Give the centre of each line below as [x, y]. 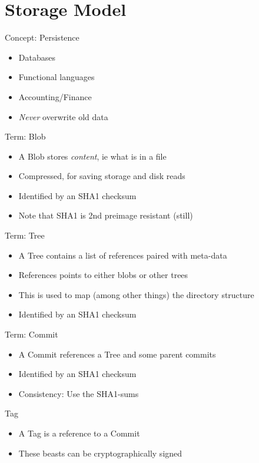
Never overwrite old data [63, 116]
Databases [37, 57]
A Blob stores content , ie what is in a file [92, 156]
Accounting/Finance [55, 96]
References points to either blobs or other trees [103, 275]
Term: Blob [25, 136]
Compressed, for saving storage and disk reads [102, 176]
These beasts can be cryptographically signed [100, 453]
